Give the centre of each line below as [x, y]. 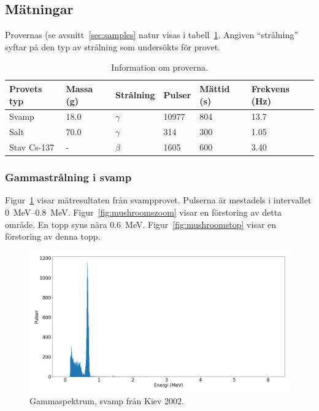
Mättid [215, 88]
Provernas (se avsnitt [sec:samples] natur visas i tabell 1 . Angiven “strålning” [152, 35]
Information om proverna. [159, 67]
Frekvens [270, 88]
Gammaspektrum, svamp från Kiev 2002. [107, 401]
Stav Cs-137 [32, 147]
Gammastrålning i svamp [68, 177]
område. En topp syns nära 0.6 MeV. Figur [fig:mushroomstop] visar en [141, 224]
